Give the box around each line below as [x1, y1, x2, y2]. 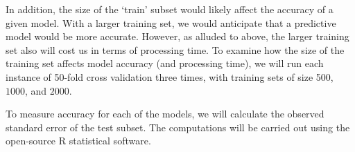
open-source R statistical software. [6, 133, 151, 148]
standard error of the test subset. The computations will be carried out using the [6, 120, 350, 134]
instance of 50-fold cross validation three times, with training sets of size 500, [6, 69, 334, 84]
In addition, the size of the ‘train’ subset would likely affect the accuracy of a [6, 2, 334, 16]
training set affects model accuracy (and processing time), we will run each [6, 56, 324, 70]
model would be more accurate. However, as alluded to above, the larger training [6, 29, 349, 44]
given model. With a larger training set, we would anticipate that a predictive [6, 15, 336, 30]
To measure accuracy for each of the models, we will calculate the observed [6, 106, 324, 121]
